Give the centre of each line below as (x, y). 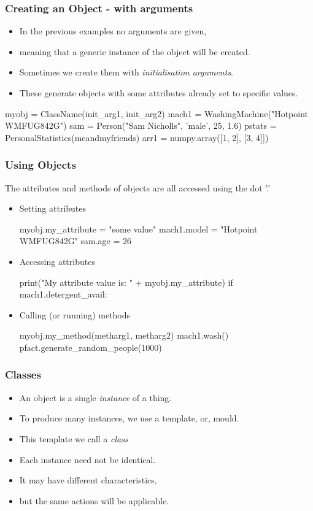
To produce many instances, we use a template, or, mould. (129, 418)
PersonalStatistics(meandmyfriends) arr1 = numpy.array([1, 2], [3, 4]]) (137, 137)
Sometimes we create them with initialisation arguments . (126, 72)
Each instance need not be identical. (87, 459)
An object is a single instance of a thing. (95, 397)
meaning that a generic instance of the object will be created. (135, 51)
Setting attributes (53, 208)
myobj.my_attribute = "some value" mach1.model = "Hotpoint (138, 229)
